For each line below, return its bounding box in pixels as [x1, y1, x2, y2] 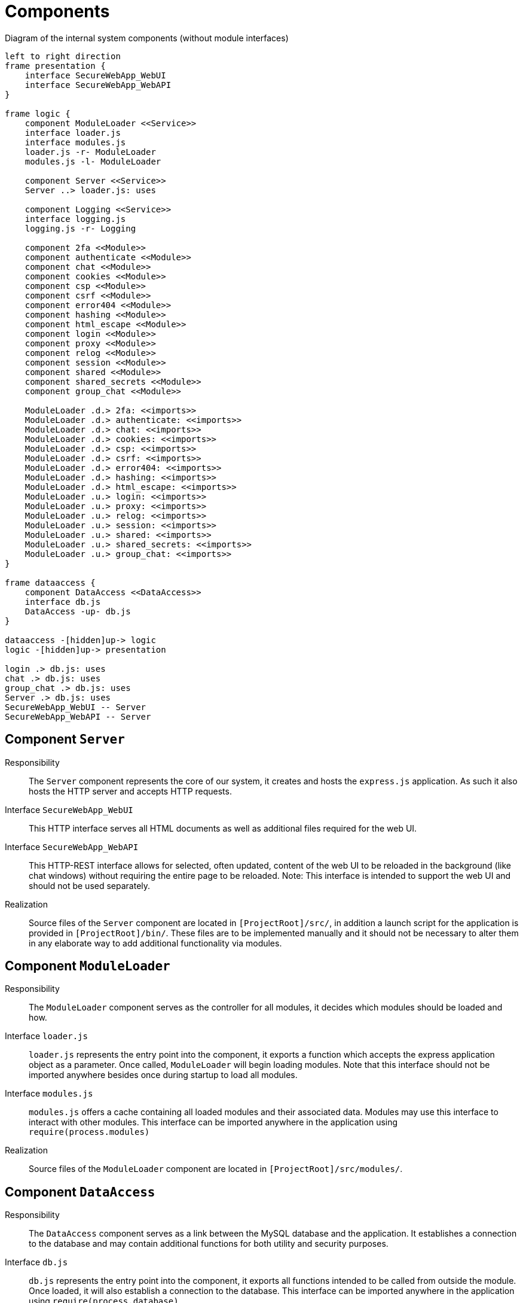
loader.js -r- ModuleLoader [25, 147, 156, 157]
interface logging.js [25, 214, 126, 224]
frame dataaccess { [5, 577, 96, 587]
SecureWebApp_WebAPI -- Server [5, 711, 151, 721]
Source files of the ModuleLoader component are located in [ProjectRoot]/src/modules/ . [29, 1164, 403, 1174]
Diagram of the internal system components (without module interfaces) [5, 32, 289, 43]
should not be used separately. [29, 880, 151, 891]
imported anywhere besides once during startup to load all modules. [29, 1070, 298, 1080]
